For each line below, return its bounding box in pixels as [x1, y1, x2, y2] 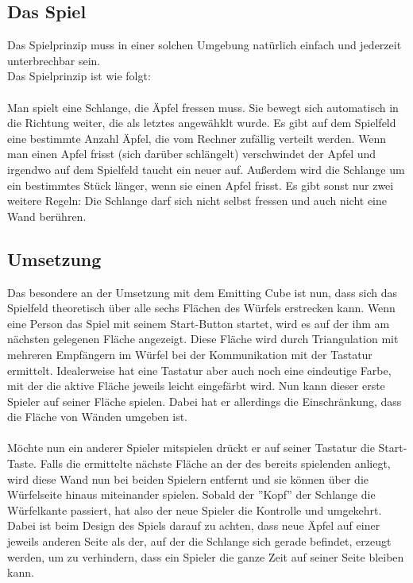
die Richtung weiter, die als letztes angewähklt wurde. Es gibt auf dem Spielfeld [7, 114, 396, 131]
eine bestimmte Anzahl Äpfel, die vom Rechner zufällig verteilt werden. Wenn [7, 129, 387, 146]
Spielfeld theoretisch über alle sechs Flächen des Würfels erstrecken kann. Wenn [7, 299, 396, 316]
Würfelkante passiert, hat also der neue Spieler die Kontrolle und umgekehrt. [7, 501, 382, 518]
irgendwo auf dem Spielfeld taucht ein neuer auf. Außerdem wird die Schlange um [7, 160, 405, 177]
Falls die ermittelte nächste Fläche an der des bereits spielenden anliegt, [40, 455, 391, 472]
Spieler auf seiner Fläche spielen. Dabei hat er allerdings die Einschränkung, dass [7, 392, 402, 409]
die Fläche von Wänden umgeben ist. [7, 408, 187, 425]
